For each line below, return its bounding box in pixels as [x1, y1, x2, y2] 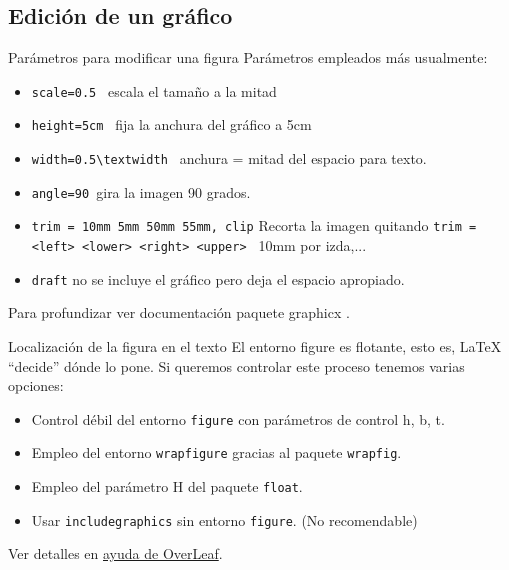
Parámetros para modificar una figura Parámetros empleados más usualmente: [8, 47, 488, 68]
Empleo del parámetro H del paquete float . [31, 476, 303, 497]
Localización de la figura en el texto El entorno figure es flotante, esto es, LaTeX [8, 335, 502, 356]
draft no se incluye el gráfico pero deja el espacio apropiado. [31, 268, 405, 289]
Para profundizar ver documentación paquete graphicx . [8, 302, 350, 323]
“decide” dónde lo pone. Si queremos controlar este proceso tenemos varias [8, 355, 465, 376]
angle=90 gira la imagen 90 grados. [31, 181, 251, 202]
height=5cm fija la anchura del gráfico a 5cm [31, 114, 312, 135]
